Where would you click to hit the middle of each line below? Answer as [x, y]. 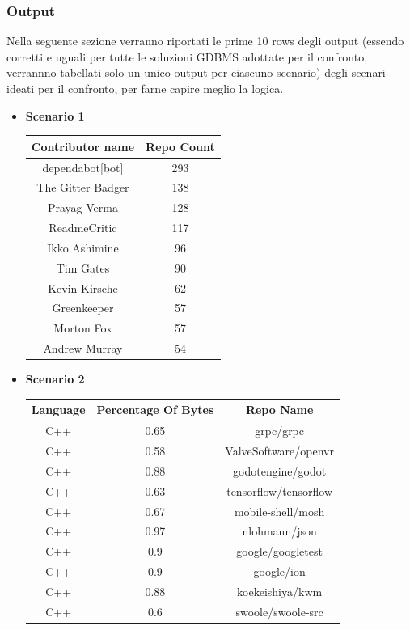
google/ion [279, 571]
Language [58, 410]
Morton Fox [83, 328]
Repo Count [180, 146]
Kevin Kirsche [83, 288]
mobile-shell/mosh [279, 511]
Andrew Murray [83, 348]
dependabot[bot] [83, 167]
